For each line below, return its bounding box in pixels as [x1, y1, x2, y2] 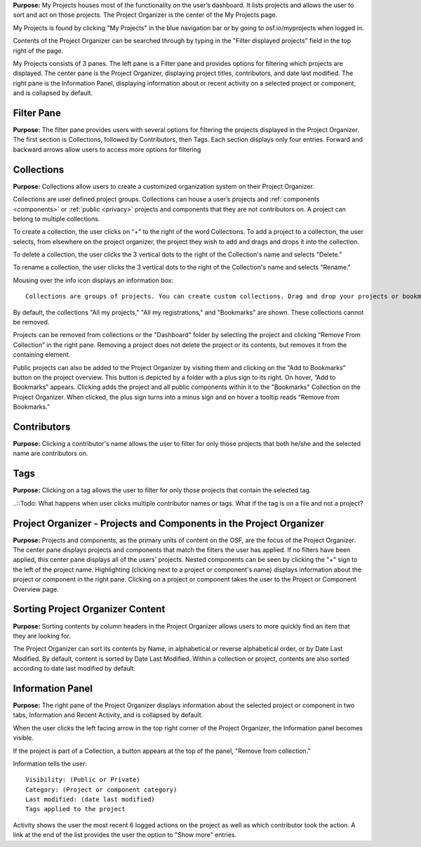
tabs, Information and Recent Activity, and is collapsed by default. [13, 711, 203, 719]
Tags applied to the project [25, 805, 126, 813]
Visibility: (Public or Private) [25, 776, 140, 784]
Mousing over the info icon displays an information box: [13, 276, 174, 284]
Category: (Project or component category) [25, 785, 178, 794]
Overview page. [13, 585, 59, 593]
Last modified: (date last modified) [25, 796, 156, 803]
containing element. [13, 350, 71, 359]
